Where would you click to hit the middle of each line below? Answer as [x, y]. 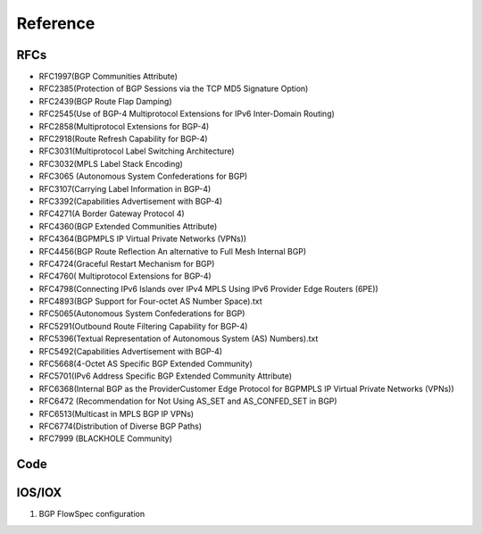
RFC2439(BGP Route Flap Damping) [105, 101]
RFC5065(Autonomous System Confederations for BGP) [142, 313]
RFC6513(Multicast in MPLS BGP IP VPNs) [116, 413]
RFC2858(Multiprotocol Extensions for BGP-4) [124, 126]
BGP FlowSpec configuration [92, 514]
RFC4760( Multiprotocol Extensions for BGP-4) [125, 276]
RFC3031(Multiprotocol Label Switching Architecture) [137, 151]
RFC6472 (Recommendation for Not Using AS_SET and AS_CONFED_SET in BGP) [188, 401]
